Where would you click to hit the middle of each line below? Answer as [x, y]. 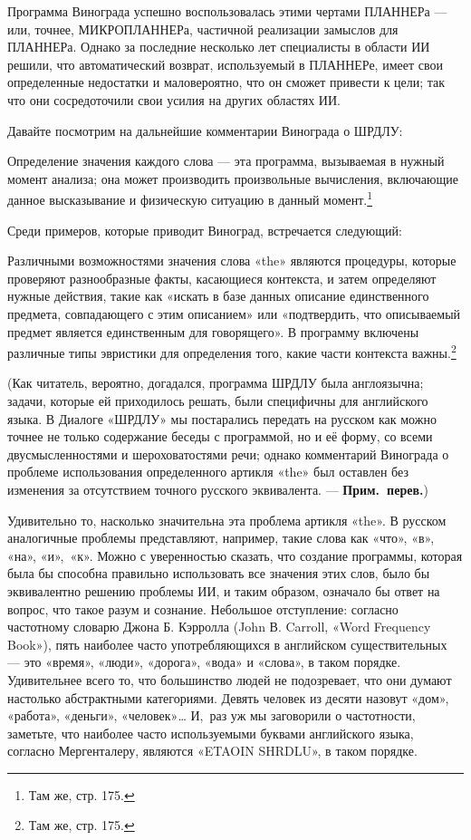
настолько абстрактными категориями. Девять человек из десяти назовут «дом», [228, 697]
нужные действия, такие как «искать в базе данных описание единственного [218, 296]
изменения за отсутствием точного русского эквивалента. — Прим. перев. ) [218, 489]
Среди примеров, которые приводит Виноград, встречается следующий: [205, 230]
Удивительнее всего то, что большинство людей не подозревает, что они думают [230, 679]
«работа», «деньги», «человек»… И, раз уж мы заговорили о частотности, [211, 715]
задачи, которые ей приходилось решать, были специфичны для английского [218, 401]
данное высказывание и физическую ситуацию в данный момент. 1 [190, 198]
